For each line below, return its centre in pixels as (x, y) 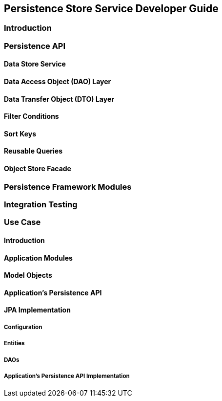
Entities (14, 344)
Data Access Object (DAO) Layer (58, 82)
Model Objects (28, 275)
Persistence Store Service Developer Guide (111, 9)
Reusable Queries (33, 151)
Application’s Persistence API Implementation (67, 376)
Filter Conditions (31, 116)
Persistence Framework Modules (68, 187)
